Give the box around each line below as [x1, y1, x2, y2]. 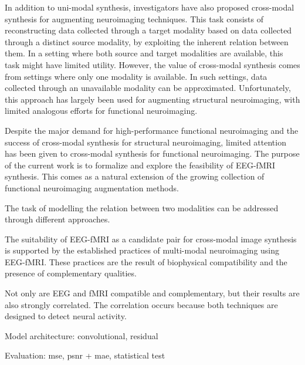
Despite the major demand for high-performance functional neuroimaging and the [5, 124, 299, 136]
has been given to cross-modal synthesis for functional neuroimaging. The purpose [5, 147, 300, 160]
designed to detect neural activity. [5, 310, 127, 322]
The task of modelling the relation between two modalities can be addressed [5, 201, 279, 214]
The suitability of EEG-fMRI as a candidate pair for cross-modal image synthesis [5, 232, 297, 245]
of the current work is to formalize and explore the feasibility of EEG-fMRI [5, 158, 276, 171]
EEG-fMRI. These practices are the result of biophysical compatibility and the [5, 255, 287, 268]
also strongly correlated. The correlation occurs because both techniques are [5, 298, 278, 310]
